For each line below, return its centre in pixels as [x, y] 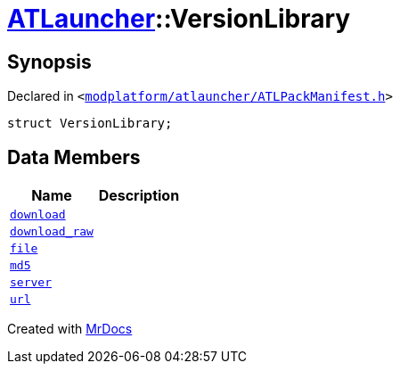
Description [139, 196]
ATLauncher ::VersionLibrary [179, 19]
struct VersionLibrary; [90, 124]
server [31, 283]
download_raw [52, 232]
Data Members [74, 157]
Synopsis [49, 62]
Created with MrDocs [70, 329]
